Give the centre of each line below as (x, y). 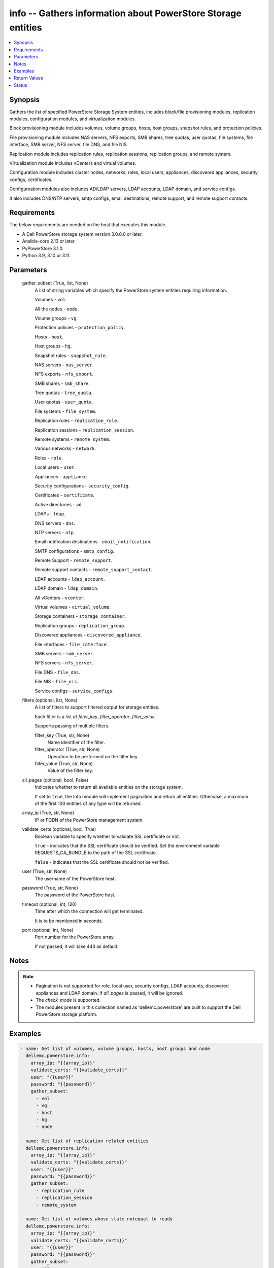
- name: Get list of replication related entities (84, 1141)
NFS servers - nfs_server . (64, 663)
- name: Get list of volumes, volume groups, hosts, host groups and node (115, 1049)
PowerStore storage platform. (66, 1014)
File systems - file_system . (65, 411)
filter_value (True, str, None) (64, 764)
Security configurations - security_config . (82, 486)
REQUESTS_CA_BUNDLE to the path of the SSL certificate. (96, 853)
